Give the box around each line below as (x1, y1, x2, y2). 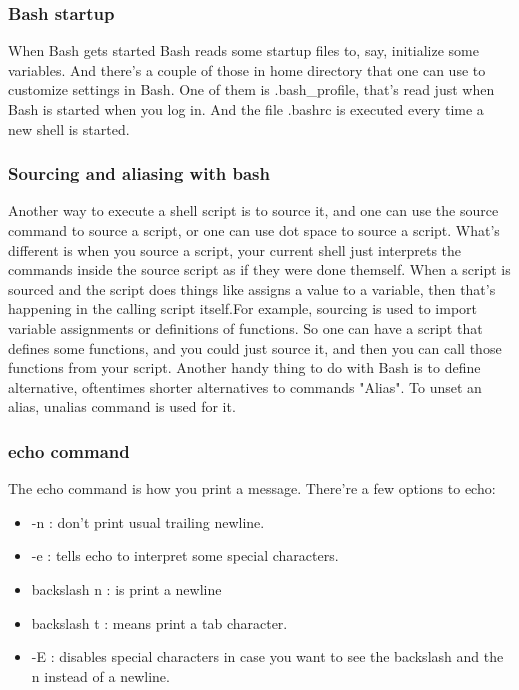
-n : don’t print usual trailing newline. (31, 511, 265, 532)
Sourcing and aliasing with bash (8, 161, 270, 186)
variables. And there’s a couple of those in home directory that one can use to (8, 59, 486, 80)
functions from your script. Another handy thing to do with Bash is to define (8, 357, 481, 378)
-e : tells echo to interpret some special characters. (31, 545, 339, 566)
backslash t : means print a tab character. (31, 612, 288, 633)
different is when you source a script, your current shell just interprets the (8, 239, 462, 260)
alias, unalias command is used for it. (8, 396, 236, 417)
